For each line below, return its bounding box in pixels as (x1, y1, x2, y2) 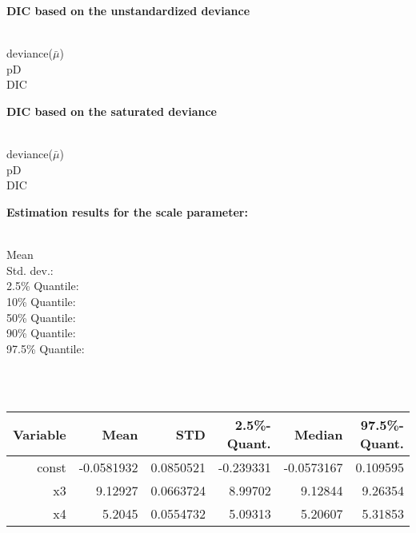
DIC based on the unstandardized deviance (6, 2, 250, 18)
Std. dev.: (6, 261, 54, 278)
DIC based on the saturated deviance (6, 102, 217, 119)
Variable (13, 424, 66, 444)
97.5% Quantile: (6, 340, 85, 356)
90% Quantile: (6, 324, 76, 341)
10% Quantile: (6, 292, 76, 309)
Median (294, 424, 343, 444)
